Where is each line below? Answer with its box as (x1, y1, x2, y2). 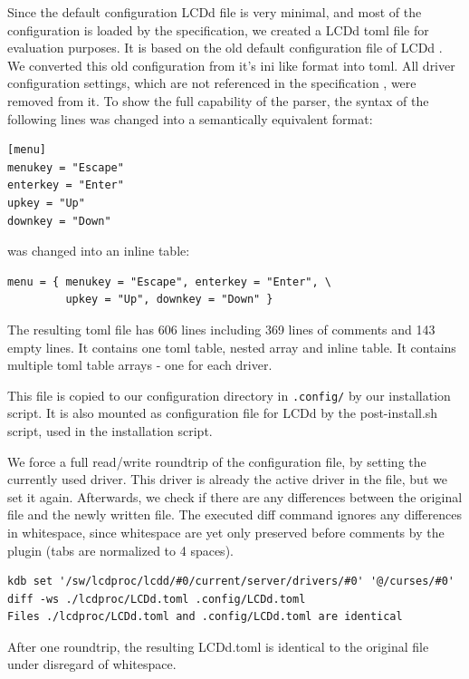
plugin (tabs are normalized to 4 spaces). (7, 540, 234, 559)
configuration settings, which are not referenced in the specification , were (7, 73, 416, 92)
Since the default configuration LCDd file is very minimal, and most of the (7, 3, 422, 21)
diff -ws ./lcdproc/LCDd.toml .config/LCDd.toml (7, 592, 306, 606)
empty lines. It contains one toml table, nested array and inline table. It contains (7, 337, 456, 356)
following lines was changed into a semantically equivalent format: (7, 109, 373, 128)
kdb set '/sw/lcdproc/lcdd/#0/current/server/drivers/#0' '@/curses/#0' (7, 575, 455, 588)
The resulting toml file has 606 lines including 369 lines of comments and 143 (7, 319, 435, 338)
